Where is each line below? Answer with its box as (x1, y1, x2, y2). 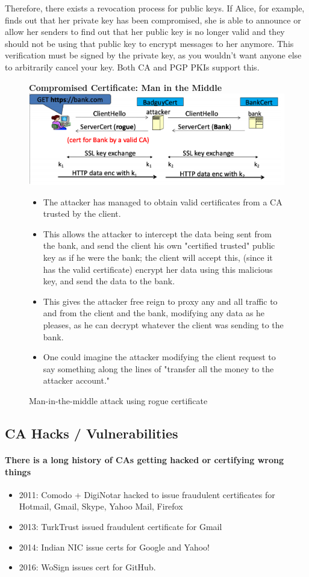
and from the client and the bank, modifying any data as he (43, 307, 265, 319)
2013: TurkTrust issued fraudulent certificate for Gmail (19, 520, 222, 532)
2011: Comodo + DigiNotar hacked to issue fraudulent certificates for (19, 488, 275, 501)
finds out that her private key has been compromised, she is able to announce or (5, 13, 301, 26)
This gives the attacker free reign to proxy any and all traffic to (43, 295, 278, 307)
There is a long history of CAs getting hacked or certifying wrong (5, 453, 284, 466)
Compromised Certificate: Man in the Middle (29, 81, 222, 93)
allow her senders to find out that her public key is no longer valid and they (5, 25, 285, 38)
